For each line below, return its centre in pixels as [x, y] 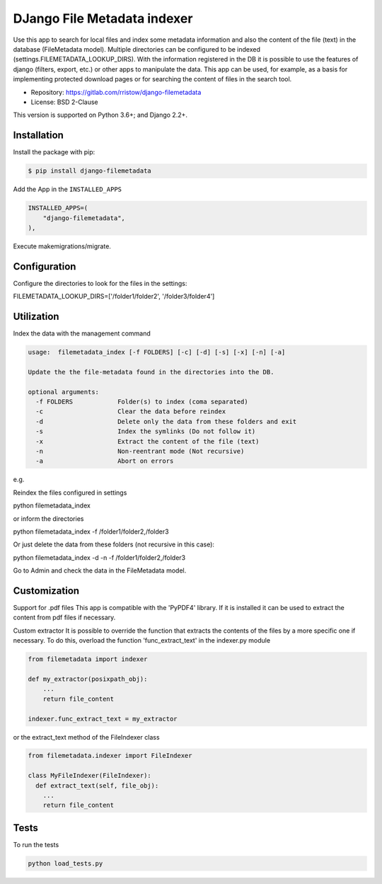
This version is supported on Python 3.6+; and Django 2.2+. [100, 115]
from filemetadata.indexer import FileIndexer [110, 756]
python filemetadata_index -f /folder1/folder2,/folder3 [91, 532]
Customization [46, 591]
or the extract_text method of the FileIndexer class [86, 737]
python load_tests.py [65, 863]
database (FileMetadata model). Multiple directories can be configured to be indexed [137, 49]
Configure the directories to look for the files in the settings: [100, 283]
